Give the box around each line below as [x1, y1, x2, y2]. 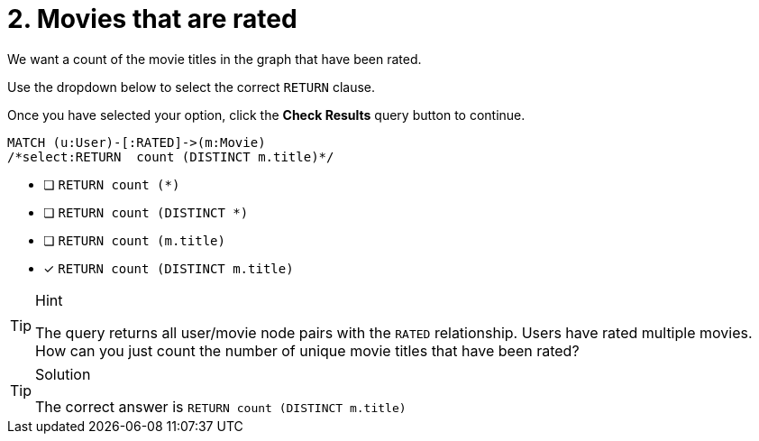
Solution [35, 364, 91, 383]
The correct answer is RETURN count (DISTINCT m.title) [35, 397, 407, 416]
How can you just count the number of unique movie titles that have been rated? [35, 341, 580, 360]
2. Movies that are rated [7, 4, 297, 34]
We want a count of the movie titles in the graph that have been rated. [7, 51, 422, 67]
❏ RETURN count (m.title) [43, 232, 225, 248]
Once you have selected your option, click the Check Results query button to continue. [7, 106, 526, 123]
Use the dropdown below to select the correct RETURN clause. [7, 78, 376, 95]
